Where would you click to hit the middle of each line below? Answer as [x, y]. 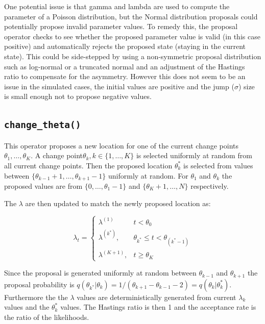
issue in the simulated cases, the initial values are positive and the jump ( [119, 86]
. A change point [57, 155]
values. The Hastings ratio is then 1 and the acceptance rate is [158, 307]
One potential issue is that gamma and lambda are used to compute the [117, 6]
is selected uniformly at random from [194, 155]
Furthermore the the [36, 297]
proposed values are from [43, 185]
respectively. [210, 185]
